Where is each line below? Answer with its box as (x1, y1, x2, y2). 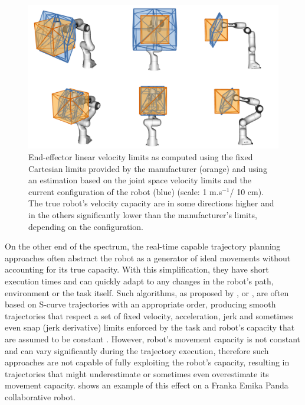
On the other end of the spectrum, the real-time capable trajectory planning (5, 240, 281, 252)
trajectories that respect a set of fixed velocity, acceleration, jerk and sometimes (5, 309, 293, 322)
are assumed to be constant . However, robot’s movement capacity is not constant (5, 332, 301, 345)
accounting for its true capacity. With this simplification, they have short (5, 263, 269, 276)
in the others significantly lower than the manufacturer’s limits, (28, 209, 257, 221)
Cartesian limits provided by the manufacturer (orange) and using (28, 162, 267, 174)
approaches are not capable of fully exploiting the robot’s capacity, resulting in (5, 356, 290, 368)
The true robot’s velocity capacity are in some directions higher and (28, 197, 274, 209)
